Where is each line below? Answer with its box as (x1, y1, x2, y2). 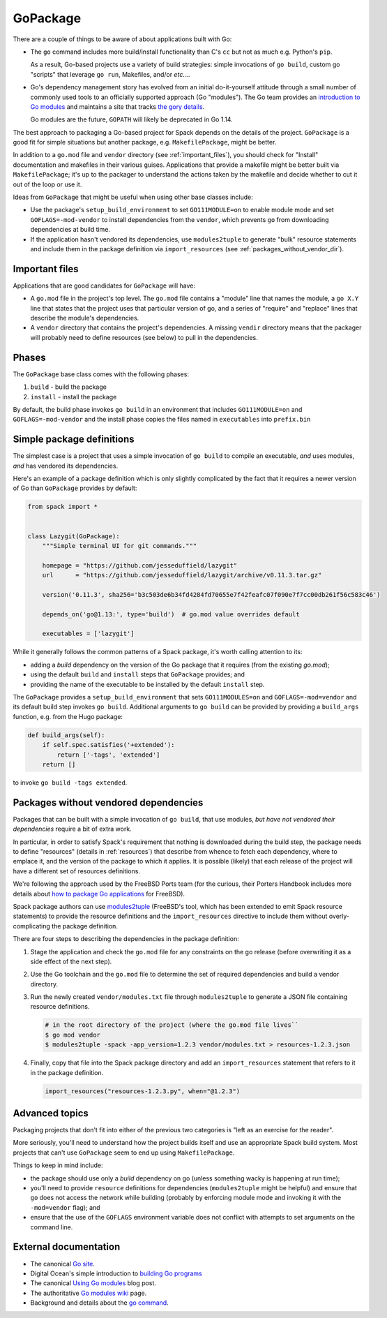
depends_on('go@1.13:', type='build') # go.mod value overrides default (42, 610, 300, 618)
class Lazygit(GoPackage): (27, 532, 120, 540)
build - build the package (30, 383, 107, 391)
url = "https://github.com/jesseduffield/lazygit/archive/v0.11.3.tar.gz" (42, 571, 322, 579)
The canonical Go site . (30, 1259, 96, 1268)
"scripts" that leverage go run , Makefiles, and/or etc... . (30, 70, 190, 78)
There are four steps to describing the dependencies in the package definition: (13, 935, 240, 943)
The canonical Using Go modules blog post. (30, 1279, 157, 1287)
